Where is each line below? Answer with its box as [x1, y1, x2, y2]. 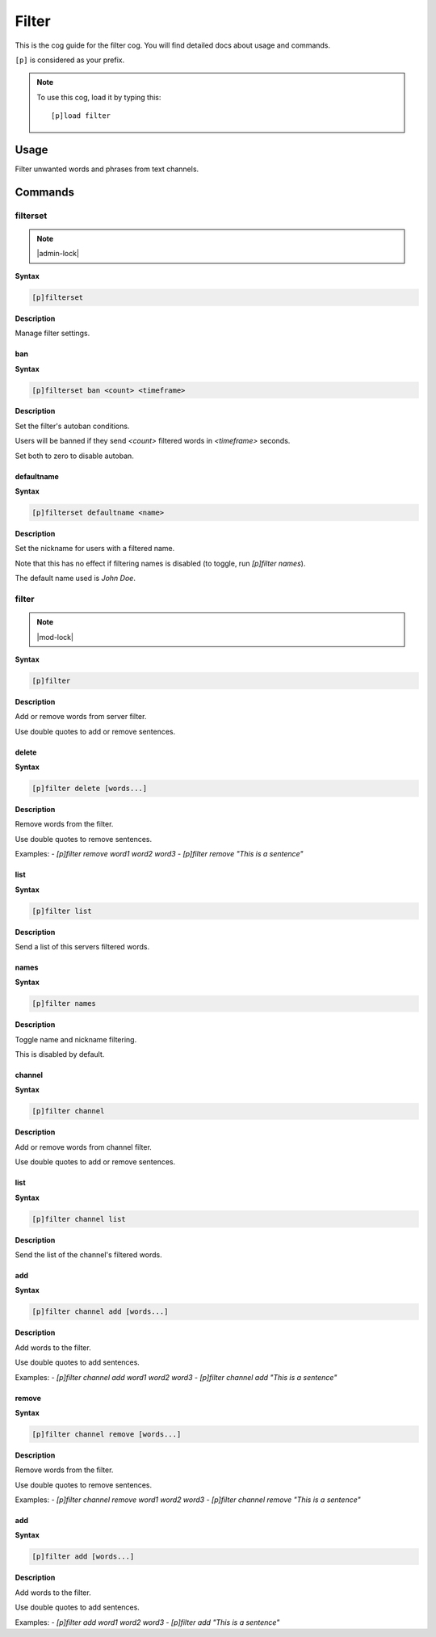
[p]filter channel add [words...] [31, 1307, 169, 1316]
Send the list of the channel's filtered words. [15, 1249, 162, 1260]
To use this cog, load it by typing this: [36, 92, 161, 102]
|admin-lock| [36, 249, 80, 259]
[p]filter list [31, 906, 92, 915]
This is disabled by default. [15, 1050, 105, 1059]
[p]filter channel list [31, 1214, 127, 1223]
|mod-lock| [36, 632, 74, 642]
